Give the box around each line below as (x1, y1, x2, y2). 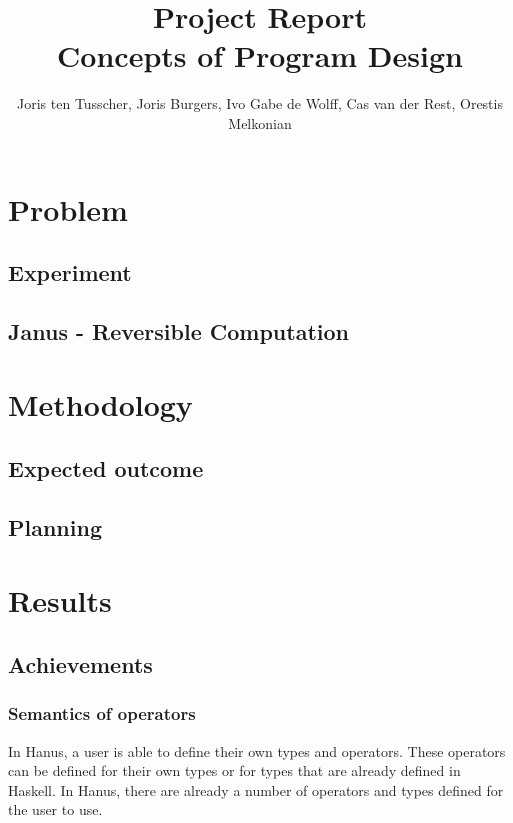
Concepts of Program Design (57, 35, 463, 76)
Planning (8, 511, 102, 542)
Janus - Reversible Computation (8, 315, 349, 346)
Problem (8, 188, 128, 229)
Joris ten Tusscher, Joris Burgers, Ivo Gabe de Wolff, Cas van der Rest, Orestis (17, 93, 503, 114)
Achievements (8, 648, 153, 679)
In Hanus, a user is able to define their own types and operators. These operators (8, 740, 506, 761)
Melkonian (228, 112, 292, 133)
